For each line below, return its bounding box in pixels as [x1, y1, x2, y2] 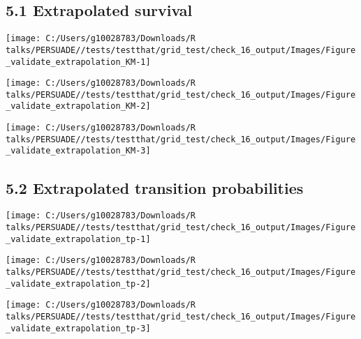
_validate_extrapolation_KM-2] [6, 101, 151, 112]
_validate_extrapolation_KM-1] [6, 56, 151, 67]
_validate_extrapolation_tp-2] [6, 278, 151, 289]
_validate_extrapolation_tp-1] [6, 234, 151, 244]
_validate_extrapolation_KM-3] [6, 146, 151, 156]
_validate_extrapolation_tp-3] [6, 323, 151, 333]
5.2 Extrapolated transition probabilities [6, 176, 304, 198]
